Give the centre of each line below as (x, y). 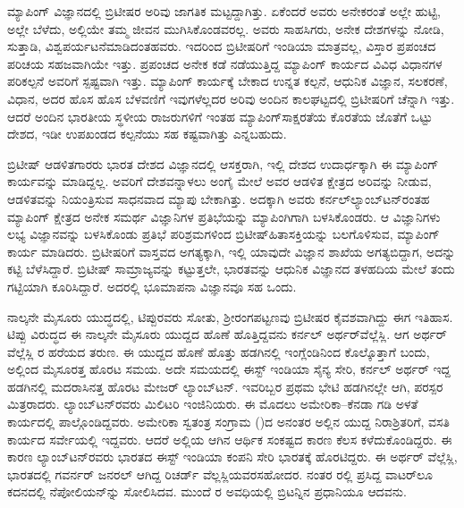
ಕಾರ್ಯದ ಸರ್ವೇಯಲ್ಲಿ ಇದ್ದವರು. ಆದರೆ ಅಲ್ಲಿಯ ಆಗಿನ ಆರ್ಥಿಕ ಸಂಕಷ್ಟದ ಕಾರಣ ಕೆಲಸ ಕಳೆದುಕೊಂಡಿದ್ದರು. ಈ (230, 439)
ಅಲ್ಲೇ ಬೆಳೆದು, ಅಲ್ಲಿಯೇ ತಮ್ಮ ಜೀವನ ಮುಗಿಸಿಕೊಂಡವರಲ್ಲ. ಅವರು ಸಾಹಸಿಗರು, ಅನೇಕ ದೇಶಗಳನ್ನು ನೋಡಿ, (226, 28)
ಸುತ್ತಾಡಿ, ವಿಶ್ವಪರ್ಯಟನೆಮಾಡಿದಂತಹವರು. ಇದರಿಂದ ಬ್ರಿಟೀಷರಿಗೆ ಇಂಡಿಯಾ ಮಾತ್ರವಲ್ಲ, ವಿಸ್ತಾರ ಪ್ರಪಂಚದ (222, 46)
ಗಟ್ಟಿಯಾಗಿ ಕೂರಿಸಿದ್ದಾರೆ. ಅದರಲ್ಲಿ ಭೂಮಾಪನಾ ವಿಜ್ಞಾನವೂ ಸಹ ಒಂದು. (152, 286)
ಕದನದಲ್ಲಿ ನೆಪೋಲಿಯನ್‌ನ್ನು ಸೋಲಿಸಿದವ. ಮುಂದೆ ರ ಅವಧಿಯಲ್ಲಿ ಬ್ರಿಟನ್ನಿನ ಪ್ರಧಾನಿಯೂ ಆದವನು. (207, 491)
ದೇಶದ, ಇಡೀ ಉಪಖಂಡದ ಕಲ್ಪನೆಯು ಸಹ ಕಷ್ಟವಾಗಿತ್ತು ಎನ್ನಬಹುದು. (147, 134)
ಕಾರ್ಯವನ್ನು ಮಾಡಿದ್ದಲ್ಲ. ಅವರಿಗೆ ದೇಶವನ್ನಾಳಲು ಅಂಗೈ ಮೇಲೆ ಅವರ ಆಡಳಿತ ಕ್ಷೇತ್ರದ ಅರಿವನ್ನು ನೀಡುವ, (219, 181)
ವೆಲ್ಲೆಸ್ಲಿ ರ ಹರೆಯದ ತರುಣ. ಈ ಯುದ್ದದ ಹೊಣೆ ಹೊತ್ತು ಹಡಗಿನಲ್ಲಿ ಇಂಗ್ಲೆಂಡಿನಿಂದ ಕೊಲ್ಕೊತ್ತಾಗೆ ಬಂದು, (219, 351)
